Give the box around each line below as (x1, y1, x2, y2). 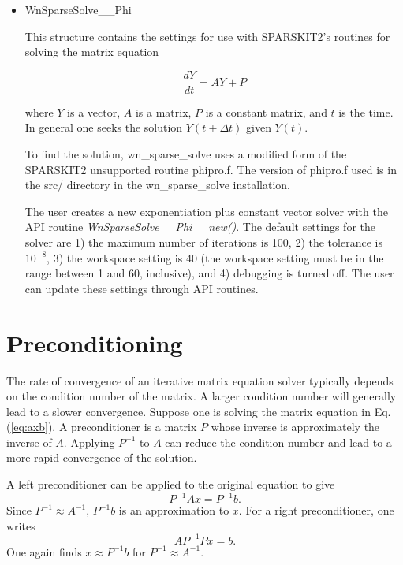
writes (6, 517, 35, 533)
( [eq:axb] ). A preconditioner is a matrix (6, 418, 197, 435)
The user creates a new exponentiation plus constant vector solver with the (24, 203, 388, 219)
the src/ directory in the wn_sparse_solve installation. (24, 177, 290, 193)
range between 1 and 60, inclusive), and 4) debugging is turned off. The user (24, 265, 394, 281)
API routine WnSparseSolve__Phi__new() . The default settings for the (24, 218, 375, 235)
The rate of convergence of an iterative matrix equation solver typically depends (6, 372, 394, 388)
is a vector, (67, 103, 121, 120)
